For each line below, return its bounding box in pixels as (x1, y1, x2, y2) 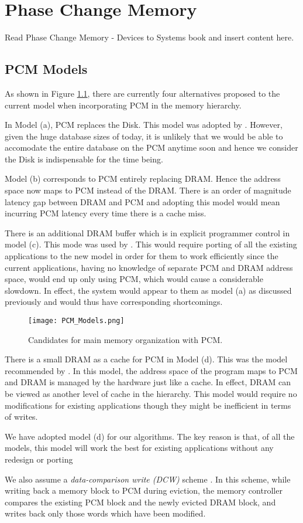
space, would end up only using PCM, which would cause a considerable (5, 273, 263, 285)
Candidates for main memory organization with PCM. (28, 333, 223, 345)
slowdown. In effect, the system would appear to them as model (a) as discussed (5, 284, 292, 296)
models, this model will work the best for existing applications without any (5, 442, 274, 454)
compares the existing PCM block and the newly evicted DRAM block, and (5, 495, 276, 508)
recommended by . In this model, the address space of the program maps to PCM (5, 364, 298, 376)
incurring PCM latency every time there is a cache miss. (5, 207, 206, 219)
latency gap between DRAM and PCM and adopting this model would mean (5, 195, 280, 208)
